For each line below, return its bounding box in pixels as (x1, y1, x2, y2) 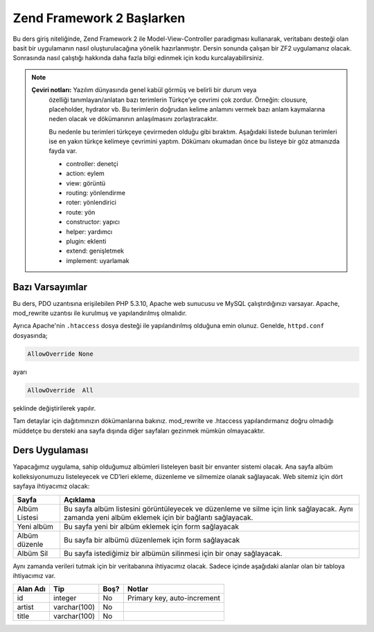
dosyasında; (12, 331, 48, 339)
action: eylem (66, 170, 105, 178)
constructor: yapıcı (66, 218, 121, 226)
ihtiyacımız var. (12, 572, 56, 580)
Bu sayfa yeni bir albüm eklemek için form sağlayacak (63, 521, 239, 531)
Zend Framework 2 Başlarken (12, 10, 186, 26)
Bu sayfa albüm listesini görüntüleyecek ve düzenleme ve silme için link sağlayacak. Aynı (63, 504, 353, 514)
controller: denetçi (66, 159, 118, 168)
